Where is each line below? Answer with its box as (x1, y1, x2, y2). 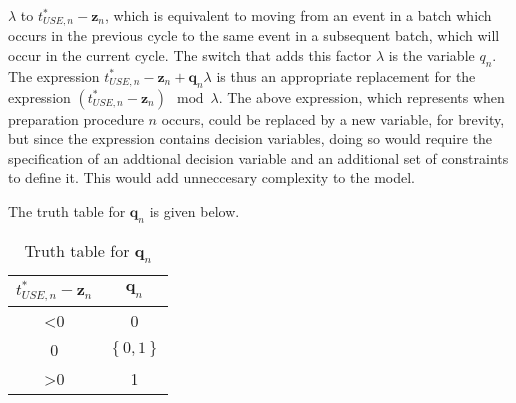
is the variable (388, 45, 475, 66)
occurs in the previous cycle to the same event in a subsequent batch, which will (8, 25, 500, 46)
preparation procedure (8, 108, 144, 129)
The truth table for (8, 201, 126, 222)
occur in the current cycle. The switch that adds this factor (8, 45, 372, 66)
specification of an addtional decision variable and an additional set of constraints (8, 147, 509, 168)
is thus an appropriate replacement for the (216, 65, 476, 86)
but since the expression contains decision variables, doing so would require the (8, 128, 493, 149)
